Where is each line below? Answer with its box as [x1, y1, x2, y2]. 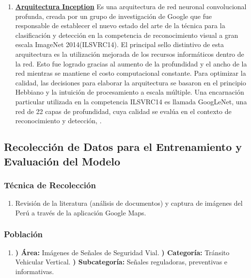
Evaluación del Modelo [4, 153, 121, 168]
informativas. [15, 266, 54, 276]
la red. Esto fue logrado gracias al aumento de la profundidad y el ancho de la [15, 58, 247, 68]
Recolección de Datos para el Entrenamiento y [4, 139, 242, 154]
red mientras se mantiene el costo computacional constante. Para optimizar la [15, 68, 246, 78]
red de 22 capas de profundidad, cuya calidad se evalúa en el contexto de [15, 106, 232, 116]
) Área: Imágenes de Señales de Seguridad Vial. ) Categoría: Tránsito [15, 247, 230, 257]
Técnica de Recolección [4, 179, 96, 191]
